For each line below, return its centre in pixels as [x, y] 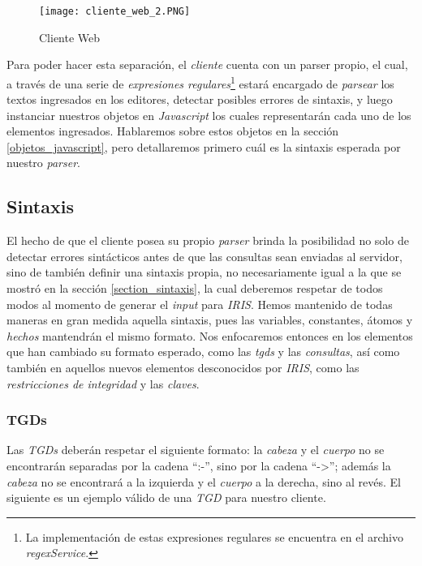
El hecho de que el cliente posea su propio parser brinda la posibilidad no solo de [208, 240]
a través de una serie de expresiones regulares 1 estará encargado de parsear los [200, 82]
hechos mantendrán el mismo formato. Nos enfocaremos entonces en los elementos [210, 335]
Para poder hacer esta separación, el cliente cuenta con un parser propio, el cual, [207, 64]
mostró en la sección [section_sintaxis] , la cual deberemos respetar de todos [195, 288]
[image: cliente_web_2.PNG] [115, 11]
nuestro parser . [43, 163]
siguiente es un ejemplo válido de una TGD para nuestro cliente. [166, 497]
